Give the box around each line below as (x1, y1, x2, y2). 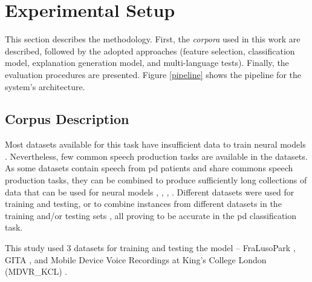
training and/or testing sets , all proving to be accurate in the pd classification (5, 209, 297, 221)
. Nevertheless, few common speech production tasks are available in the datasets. (5, 149, 308, 162)
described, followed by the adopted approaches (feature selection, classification (5, 44, 295, 57)
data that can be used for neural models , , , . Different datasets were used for (5, 185, 294, 198)
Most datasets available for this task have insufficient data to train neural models (5, 138, 306, 151)
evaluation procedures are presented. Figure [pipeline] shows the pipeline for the (5, 68, 301, 80)
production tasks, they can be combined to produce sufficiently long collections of (5, 174, 307, 186)
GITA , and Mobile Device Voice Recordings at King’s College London (5, 253, 267, 266)
